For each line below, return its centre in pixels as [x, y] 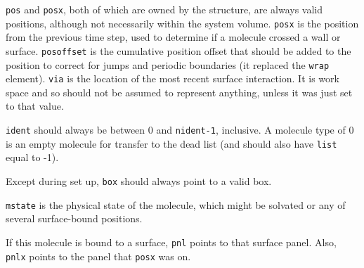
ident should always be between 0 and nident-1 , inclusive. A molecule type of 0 [180, 130]
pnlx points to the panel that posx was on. [98, 256]
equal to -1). [32, 157]
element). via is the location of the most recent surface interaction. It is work [173, 78]
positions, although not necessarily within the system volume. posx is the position [182, 23]
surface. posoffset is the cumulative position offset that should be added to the [178, 50]
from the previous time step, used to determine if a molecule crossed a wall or [173, 37]
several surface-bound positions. [74, 218]
